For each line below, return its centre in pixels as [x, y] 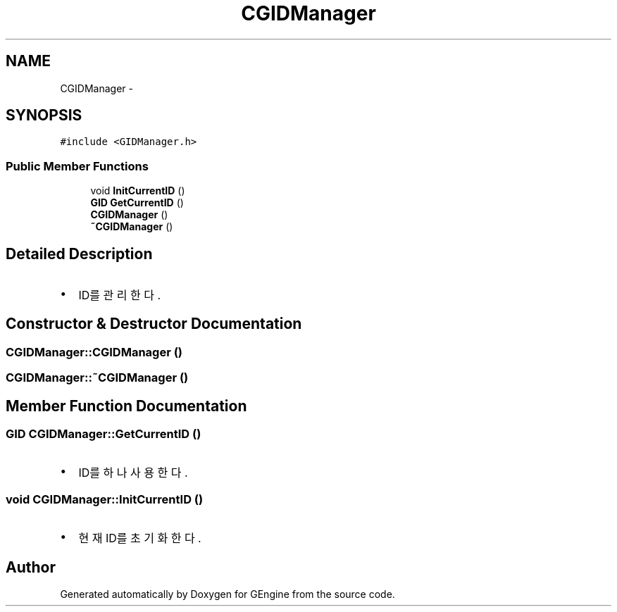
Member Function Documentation [126, 406]
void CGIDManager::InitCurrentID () [105, 499]
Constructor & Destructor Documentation [154, 324]
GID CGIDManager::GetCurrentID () [104, 434]
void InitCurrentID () [138, 191]
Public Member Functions [77, 166]
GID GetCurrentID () [137, 203]
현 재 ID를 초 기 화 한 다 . [140, 538]
